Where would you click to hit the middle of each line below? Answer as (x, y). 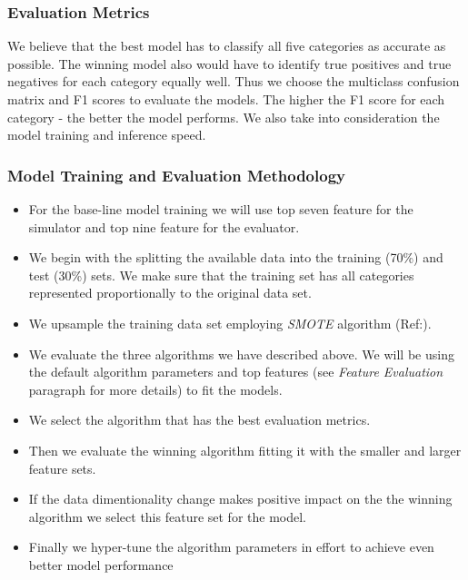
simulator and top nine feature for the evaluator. (164, 226)
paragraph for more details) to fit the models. (155, 389)
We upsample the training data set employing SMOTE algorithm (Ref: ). (230, 323)
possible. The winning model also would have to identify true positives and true (229, 63)
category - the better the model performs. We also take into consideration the (224, 117)
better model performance (101, 564)
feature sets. (62, 468)
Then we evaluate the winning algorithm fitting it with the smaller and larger (245, 450)
